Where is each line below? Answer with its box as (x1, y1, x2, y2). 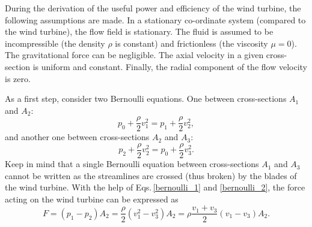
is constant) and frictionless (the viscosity (115, 37, 268, 49)
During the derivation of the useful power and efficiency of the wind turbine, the (5, 2, 301, 14)
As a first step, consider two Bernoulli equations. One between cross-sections (5, 92, 287, 105)
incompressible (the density (5, 37, 105, 49)
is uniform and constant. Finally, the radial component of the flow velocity (32, 60, 307, 72)
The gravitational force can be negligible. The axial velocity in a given (5, 49, 264, 61)
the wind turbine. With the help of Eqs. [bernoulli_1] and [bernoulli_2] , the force (5, 181, 305, 193)
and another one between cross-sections (5, 131, 150, 143)
